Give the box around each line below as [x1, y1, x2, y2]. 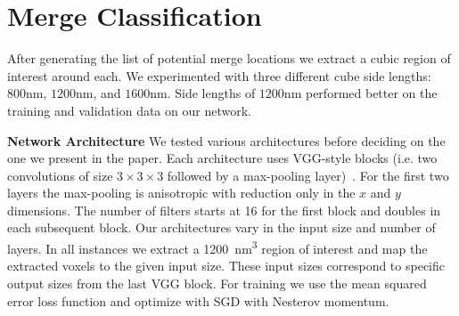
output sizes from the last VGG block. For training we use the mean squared [7, 273, 427, 292]
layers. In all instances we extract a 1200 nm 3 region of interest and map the [7, 237, 428, 257]
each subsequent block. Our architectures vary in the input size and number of [7, 218, 436, 237]
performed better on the [305, 84, 438, 102]
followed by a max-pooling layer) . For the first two [167, 166, 449, 184]
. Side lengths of [167, 84, 256, 102]
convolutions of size [7, 166, 113, 184]
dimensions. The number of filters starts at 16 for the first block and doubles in [7, 200, 441, 219]
